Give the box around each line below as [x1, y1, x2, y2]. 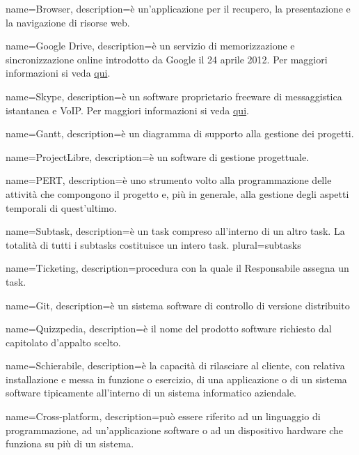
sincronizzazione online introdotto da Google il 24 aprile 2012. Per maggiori [6, 52, 328, 66]
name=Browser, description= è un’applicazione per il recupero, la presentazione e [6, 1, 351, 15]
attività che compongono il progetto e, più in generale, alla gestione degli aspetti [6, 186, 349, 201]
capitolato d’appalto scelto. [6, 334, 121, 349]
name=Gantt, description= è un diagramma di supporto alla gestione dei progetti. [6, 126, 354, 141]
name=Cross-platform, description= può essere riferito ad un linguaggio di [6, 409, 321, 424]
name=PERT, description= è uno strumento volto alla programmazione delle [6, 173, 332, 187]
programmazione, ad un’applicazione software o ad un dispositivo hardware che [6, 422, 343, 437]
